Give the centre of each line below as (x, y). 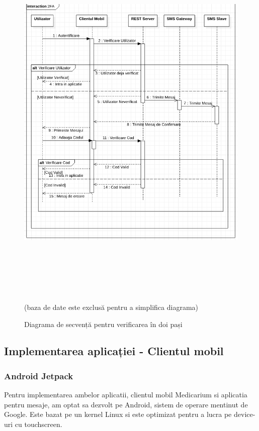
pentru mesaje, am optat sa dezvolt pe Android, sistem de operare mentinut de (126, 404)
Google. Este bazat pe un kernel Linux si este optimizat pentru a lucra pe (118, 414)
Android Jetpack (39, 375)
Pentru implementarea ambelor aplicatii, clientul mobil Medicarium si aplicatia (126, 395)
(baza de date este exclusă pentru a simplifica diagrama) (111, 307)
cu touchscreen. (38, 424)
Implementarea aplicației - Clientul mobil (114, 351)
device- (244, 414)
